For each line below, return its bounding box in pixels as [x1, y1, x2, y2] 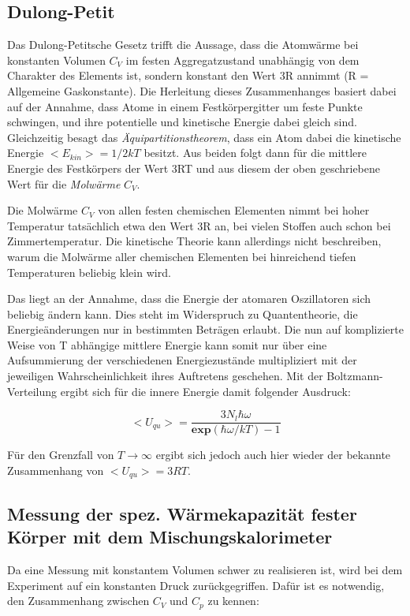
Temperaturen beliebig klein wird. [7, 263, 171, 280]
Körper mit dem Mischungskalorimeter [7, 525, 333, 549]
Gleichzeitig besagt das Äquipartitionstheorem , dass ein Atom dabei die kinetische [7, 129, 401, 145]
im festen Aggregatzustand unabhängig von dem [125, 51, 360, 68]
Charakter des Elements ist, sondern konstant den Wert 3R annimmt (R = [7, 67, 369, 84]
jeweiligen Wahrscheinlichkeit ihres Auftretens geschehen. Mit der [7, 368, 323, 384]
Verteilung [7, 383, 58, 399]
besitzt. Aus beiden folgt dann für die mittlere [143, 144, 367, 161]
